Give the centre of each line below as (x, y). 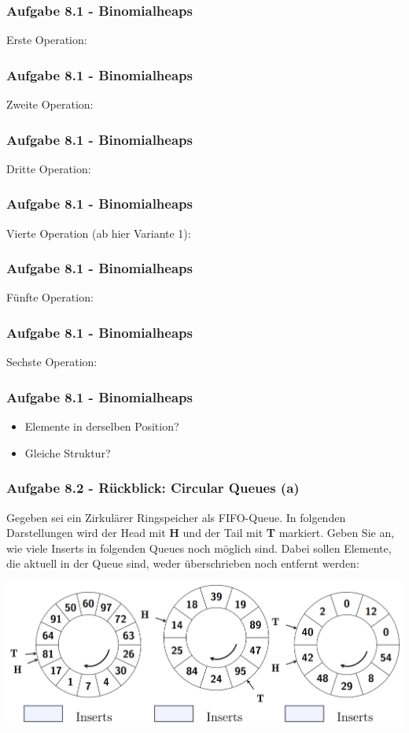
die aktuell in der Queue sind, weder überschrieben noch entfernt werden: (183, 563)
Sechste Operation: (52, 362)
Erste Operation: (47, 40)
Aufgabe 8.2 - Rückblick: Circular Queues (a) (153, 488)
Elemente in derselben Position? (102, 426)
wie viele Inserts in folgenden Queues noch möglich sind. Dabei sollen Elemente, (199, 548)
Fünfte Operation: (50, 297)
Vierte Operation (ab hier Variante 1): (99, 233)
